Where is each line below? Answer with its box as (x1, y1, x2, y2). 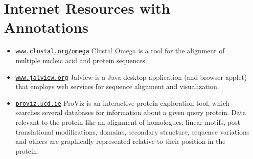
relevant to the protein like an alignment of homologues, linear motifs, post (15, 117, 241, 127)
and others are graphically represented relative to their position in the (15, 136, 226, 146)
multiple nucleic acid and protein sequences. (15, 55, 147, 65)
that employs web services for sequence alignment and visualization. (15, 81, 219, 91)
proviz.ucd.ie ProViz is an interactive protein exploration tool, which (15, 97, 230, 108)
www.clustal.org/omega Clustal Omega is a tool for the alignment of (15, 45, 225, 56)
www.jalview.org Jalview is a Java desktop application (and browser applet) (15, 71, 247, 82)
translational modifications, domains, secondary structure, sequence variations (15, 126, 250, 136)
